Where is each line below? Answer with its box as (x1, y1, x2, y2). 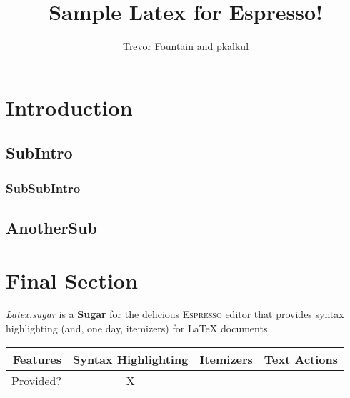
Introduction (6, 92, 133, 121)
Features (12, 350, 62, 367)
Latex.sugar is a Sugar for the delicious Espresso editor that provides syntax (6, 307, 344, 322)
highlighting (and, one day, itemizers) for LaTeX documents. (6, 321, 271, 336)
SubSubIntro (6, 179, 81, 196)
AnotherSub (6, 216, 97, 238)
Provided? (11, 372, 62, 389)
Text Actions (264, 350, 339, 367)
